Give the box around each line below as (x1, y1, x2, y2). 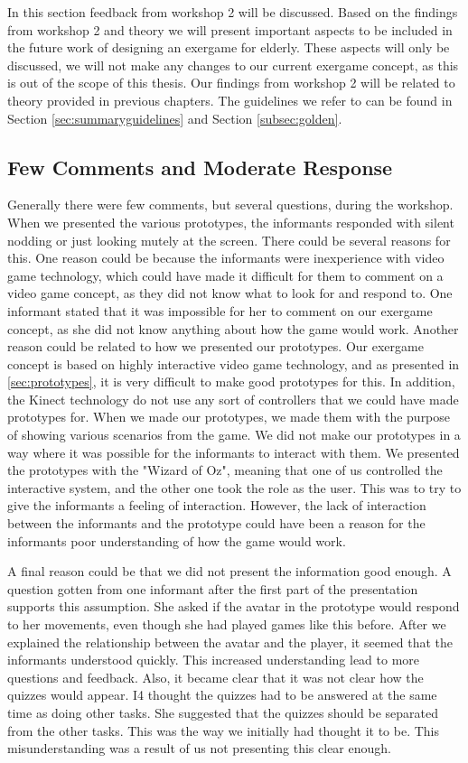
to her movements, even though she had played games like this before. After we (7, 615, 446, 634)
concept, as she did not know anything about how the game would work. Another (7, 319, 459, 338)
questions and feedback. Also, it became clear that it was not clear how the (7, 667, 424, 686)
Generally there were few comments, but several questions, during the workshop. (7, 195, 454, 214)
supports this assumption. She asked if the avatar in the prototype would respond (7, 597, 460, 616)
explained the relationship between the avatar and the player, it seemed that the (7, 632, 453, 651)
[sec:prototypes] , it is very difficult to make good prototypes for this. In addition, (7, 372, 455, 391)
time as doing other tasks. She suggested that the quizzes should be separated (7, 703, 439, 721)
